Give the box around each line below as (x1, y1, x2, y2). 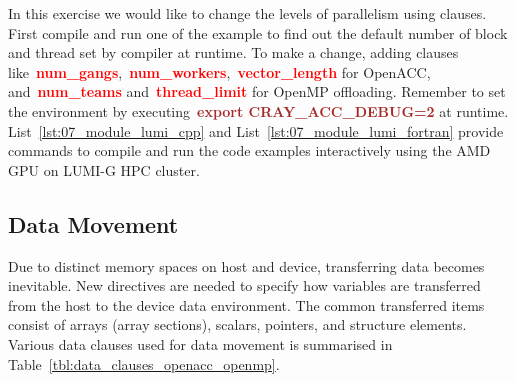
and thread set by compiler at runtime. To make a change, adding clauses (8, 42, 459, 63)
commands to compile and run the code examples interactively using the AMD (8, 140, 491, 161)
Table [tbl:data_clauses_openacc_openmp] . (8, 353, 280, 374)
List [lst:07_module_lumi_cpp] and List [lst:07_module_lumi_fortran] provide (8, 120, 504, 141)
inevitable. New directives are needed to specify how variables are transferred (8, 275, 481, 296)
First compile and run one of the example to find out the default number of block (8, 22, 508, 43)
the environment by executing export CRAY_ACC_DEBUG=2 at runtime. (8, 100, 509, 121)
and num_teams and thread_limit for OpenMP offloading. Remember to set (8, 81, 506, 102)
